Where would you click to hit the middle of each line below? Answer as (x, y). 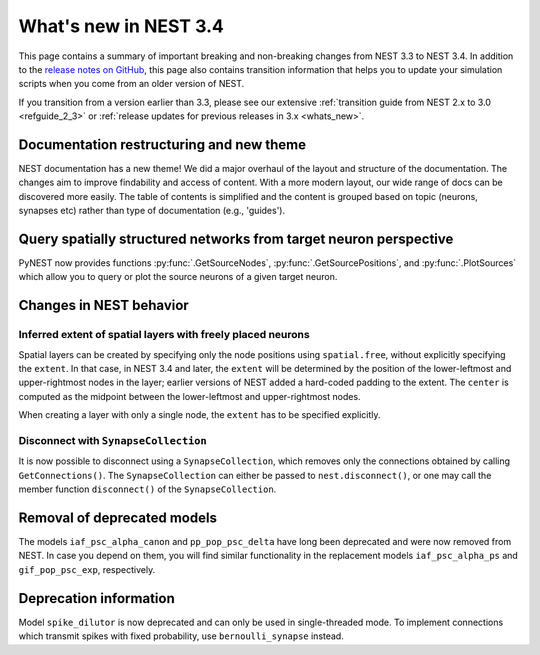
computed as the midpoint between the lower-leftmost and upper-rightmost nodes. (189, 396)
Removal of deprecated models (117, 517)
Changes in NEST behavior (103, 305)
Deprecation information (96, 598)
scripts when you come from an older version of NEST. (131, 84)
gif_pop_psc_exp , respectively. (87, 569)
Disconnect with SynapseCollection (112, 440)
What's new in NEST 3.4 (121, 26)
